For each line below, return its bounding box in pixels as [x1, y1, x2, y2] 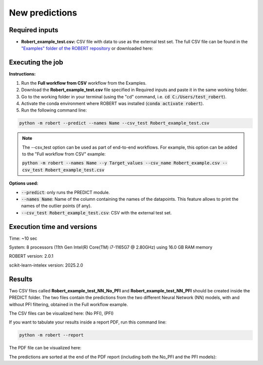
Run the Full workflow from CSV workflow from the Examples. [21, 80, 147, 86]
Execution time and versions [9, 222, 97, 231]
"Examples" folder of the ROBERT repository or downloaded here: [21, 45, 153, 51]
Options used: [9, 180, 38, 186]
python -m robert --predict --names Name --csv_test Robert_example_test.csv [19, 120, 209, 126]
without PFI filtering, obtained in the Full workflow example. [9, 301, 129, 307]
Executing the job [9, 58, 63, 67]
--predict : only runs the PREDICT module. [21, 189, 110, 195]
